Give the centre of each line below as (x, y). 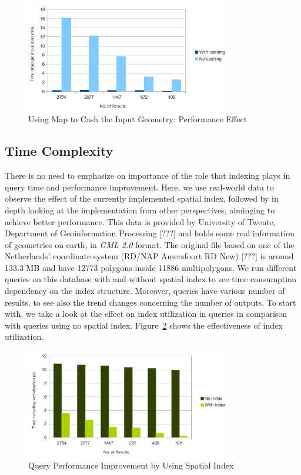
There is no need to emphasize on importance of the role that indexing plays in (148, 175)
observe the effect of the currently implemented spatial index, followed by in (142, 198)
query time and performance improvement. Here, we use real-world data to (140, 187)
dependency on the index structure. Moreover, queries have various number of (145, 291)
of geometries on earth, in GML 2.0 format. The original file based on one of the (150, 244)
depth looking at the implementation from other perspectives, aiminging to (140, 210)
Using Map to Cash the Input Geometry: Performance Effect (138, 119)
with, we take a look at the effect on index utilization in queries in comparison (146, 314)
